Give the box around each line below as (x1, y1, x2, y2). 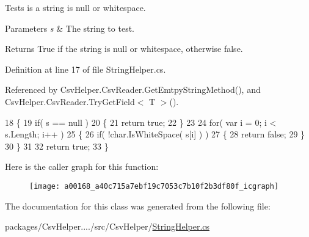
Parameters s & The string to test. (5, 21, 134, 34)
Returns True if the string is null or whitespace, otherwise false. (5, 42, 243, 55)
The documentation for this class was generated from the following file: (5, 199, 271, 212)
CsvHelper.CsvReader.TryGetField (5, 95, 135, 108)
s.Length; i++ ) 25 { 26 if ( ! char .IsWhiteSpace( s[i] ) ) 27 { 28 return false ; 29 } (5, 128, 305, 140)
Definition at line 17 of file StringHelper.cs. (5, 62, 166, 75)
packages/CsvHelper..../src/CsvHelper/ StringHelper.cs (5, 220, 210, 233)
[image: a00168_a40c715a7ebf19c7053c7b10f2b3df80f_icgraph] (29, 181, 279, 191)
